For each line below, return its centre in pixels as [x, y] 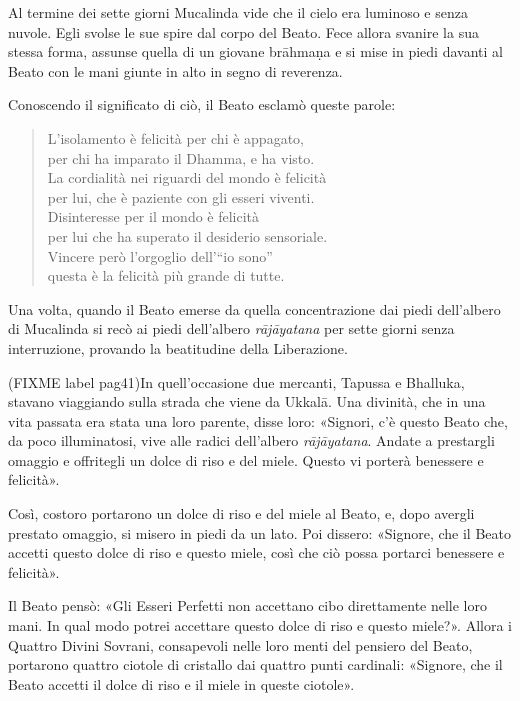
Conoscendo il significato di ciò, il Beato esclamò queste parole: [202, 104]
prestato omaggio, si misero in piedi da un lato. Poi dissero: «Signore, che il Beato [259, 532]
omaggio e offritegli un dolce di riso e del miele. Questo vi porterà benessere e [246, 459]
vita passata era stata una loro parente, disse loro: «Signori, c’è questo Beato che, [258, 420]
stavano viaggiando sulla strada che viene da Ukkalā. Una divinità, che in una [247, 401]
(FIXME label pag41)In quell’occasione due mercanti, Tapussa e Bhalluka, [236, 381]
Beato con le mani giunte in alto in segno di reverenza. [175, 70]
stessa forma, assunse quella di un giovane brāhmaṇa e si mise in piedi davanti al [255, 51]
